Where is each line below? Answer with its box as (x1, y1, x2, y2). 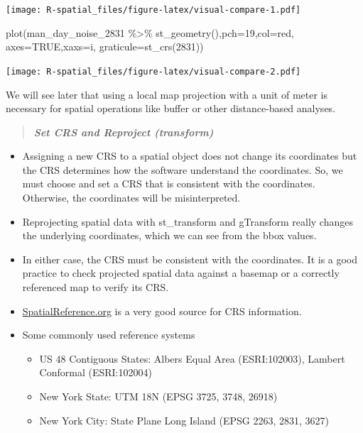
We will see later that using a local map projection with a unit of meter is (6, 87, 327, 102)
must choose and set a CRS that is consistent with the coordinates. (22, 176, 315, 191)
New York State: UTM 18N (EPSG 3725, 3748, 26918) (39, 389, 278, 403)
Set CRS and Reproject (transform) (33, 124, 214, 139)
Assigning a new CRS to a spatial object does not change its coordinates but (22, 148, 357, 163)
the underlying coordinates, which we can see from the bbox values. (22, 228, 317, 243)
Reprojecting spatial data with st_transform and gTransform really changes (22, 214, 353, 229)
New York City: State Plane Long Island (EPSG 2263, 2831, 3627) (39, 412, 329, 427)
